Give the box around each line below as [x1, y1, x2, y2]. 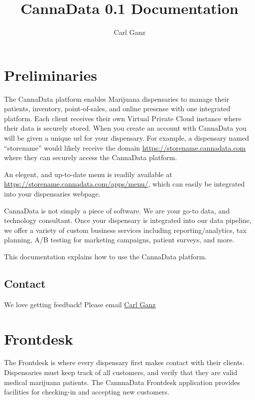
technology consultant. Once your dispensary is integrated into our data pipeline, [4, 215, 252, 225]
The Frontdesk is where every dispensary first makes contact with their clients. [4, 357, 245, 368]
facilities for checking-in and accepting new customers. [4, 387, 170, 397]
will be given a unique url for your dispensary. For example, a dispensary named [4, 133, 249, 143]
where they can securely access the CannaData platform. [4, 152, 177, 163]
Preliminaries [4, 64, 97, 85]
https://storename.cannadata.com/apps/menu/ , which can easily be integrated [4, 179, 245, 189]
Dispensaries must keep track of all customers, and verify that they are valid [4, 367, 238, 378]
